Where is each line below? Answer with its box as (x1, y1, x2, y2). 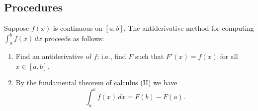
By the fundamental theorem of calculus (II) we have (15, 77, 177, 88)
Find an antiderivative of (15, 51, 91, 61)
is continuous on (53, 23, 102, 33)
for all (220, 51, 238, 61)
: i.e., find (97, 51, 126, 61)
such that (135, 51, 164, 61)
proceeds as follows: (44, 33, 104, 43)
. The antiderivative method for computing (123, 23, 255, 33)
